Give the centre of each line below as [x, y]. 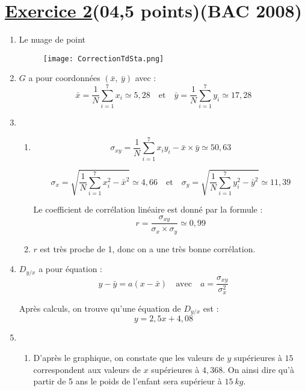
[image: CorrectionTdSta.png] [103, 59]
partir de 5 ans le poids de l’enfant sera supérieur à [128, 381]
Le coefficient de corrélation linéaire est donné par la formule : [148, 209]
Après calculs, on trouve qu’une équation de [100, 308]
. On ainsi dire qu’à [258, 369]
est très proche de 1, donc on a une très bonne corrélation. [148, 248]
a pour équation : [71, 269]
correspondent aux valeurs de [87, 369]
